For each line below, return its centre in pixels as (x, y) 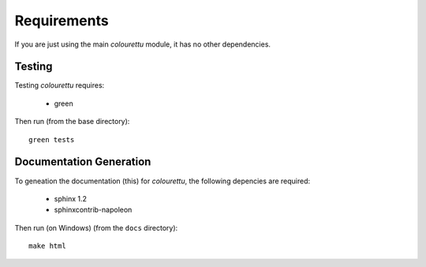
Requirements (62, 21)
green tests (52, 139)
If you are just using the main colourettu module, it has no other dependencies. (143, 44)
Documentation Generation (83, 162)
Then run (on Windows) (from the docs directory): (96, 228)
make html (47, 246)
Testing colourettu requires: (60, 85)
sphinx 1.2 (70, 198)
